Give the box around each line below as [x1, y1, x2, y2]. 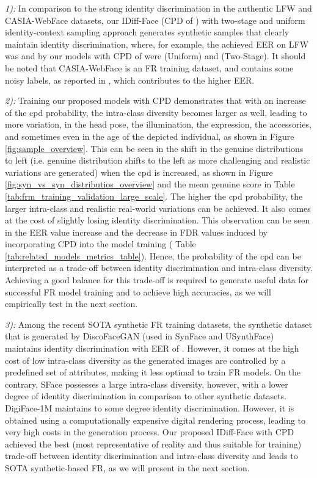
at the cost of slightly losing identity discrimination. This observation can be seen [5, 214, 310, 226]
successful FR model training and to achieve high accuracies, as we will [5, 285, 271, 298]
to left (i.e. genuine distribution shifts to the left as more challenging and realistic [5, 154, 310, 167]
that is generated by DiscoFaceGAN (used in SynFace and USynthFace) [5, 330, 274, 342]
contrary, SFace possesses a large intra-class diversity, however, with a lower [5, 377, 288, 390]
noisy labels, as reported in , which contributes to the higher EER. [5, 73, 255, 86]
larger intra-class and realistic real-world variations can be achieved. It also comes [5, 201, 311, 214]
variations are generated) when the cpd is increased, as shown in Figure [5, 165, 273, 178]
